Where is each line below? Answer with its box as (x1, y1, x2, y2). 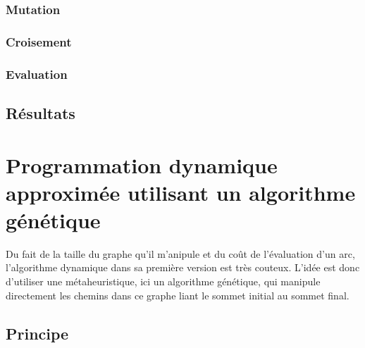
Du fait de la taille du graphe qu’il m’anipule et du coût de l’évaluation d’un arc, (6, 246, 355, 261)
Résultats (6, 101, 75, 123)
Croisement (6, 32, 72, 50)
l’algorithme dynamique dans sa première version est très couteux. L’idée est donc (6, 260, 360, 275)
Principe (6, 322, 69, 344)
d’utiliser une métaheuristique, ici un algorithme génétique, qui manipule (6, 274, 321, 288)
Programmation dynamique (6, 150, 278, 179)
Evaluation (6, 65, 68, 82)
